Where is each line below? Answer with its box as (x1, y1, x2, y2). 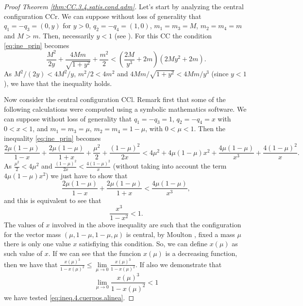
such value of (4, 248, 43, 258)
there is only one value (4, 238, 71, 249)
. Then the (194, 123, 226, 134)
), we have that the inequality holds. (4, 78, 112, 88)
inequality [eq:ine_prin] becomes (4, 133, 101, 143)
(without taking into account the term (113, 161, 227, 171)
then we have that (4, 259, 58, 269)
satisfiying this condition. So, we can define (79, 238, 208, 249)
